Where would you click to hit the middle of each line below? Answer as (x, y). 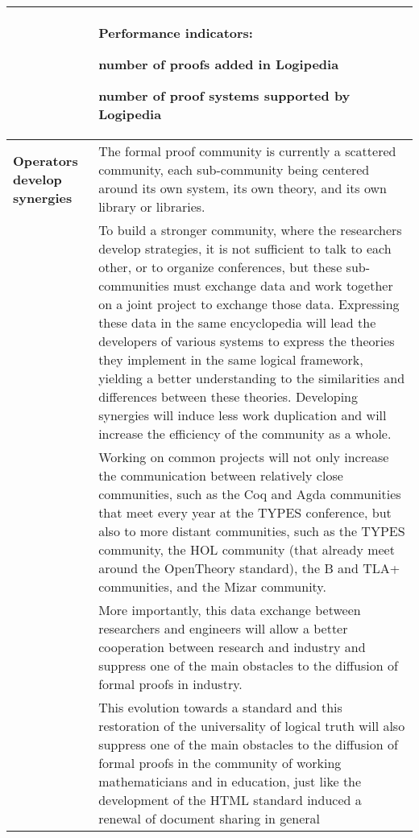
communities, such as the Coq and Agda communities (250, 494)
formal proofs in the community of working (220, 763)
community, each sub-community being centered (234, 169)
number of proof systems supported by (224, 95)
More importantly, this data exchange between (230, 610)
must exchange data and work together (283, 285)
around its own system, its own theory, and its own (243, 188)
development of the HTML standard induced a (230, 800)
